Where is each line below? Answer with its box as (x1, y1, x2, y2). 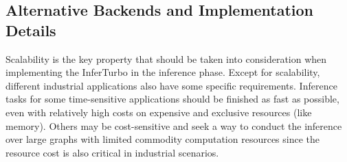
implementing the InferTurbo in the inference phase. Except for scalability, (5, 65, 320, 79)
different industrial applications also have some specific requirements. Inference (5, 78, 337, 92)
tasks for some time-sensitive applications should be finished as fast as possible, (5, 92, 339, 106)
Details (5, 19, 56, 40)
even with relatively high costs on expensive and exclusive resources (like (5, 105, 312, 119)
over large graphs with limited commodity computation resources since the (5, 132, 320, 146)
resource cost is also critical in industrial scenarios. (5, 145, 219, 159)
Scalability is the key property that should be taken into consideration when (5, 51, 327, 66)
